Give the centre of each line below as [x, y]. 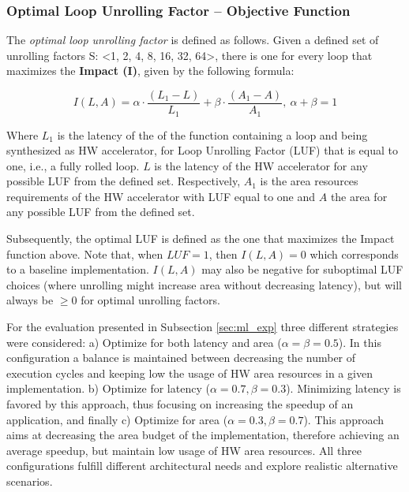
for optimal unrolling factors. [150, 300]
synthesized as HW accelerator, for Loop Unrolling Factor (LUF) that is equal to [202, 150]
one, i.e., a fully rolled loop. [73, 165]
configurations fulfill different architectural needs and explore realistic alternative [202, 466]
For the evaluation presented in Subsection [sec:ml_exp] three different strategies [203, 327]
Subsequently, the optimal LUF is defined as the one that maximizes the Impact [201, 239]
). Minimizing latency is [343, 388]
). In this [360, 342]
